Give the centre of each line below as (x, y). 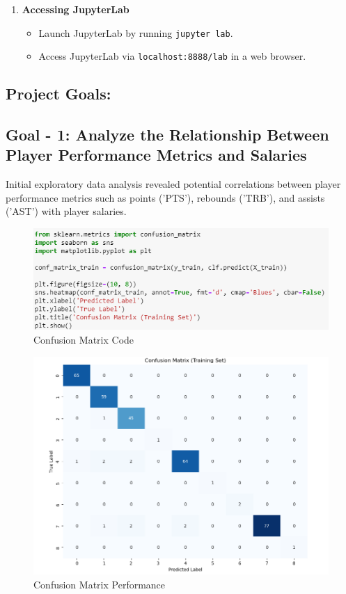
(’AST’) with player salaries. (66, 211)
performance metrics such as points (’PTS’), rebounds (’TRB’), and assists (165, 197)
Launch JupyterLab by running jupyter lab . (136, 32)
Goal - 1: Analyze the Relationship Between (167, 135)
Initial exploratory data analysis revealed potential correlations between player (173, 184)
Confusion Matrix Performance (100, 585)
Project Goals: (58, 94)
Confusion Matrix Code (84, 339)
